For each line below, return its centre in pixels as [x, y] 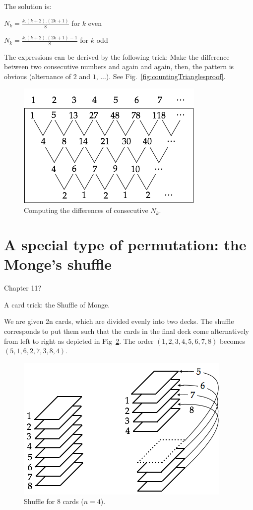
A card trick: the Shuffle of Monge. [57, 304]
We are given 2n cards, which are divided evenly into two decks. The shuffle [119, 321]
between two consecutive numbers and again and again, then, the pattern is [119, 66]
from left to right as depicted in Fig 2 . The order [79, 341]
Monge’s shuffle [58, 264]
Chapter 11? [23, 288]
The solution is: [28, 6]
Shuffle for [39, 501]
